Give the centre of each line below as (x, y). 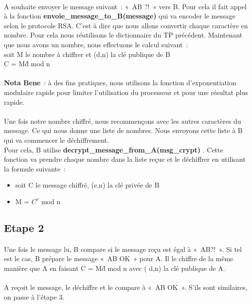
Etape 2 (24, 227)
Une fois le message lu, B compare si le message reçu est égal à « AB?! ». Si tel (123, 249)
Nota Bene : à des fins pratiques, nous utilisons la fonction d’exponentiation (120, 83)
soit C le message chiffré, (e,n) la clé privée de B (87, 185)
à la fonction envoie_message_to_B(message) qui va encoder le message (120, 16)
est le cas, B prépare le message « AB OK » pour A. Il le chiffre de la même (119, 258)
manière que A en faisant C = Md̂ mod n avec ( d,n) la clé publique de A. (115, 268)
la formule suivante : (35, 168)
